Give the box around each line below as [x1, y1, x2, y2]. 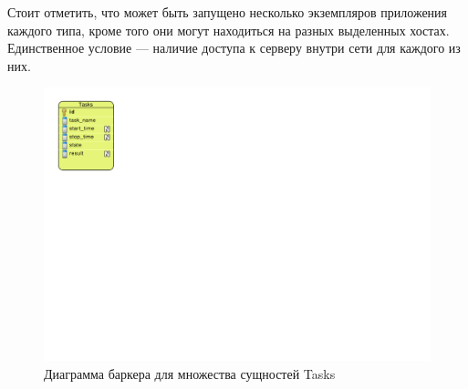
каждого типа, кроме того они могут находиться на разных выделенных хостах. [7, 20, 450, 39]
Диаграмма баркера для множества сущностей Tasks [44, 363, 336, 383]
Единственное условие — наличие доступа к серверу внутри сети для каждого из [7, 38, 461, 57]
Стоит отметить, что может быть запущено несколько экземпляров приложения [7, 3, 448, 21]
